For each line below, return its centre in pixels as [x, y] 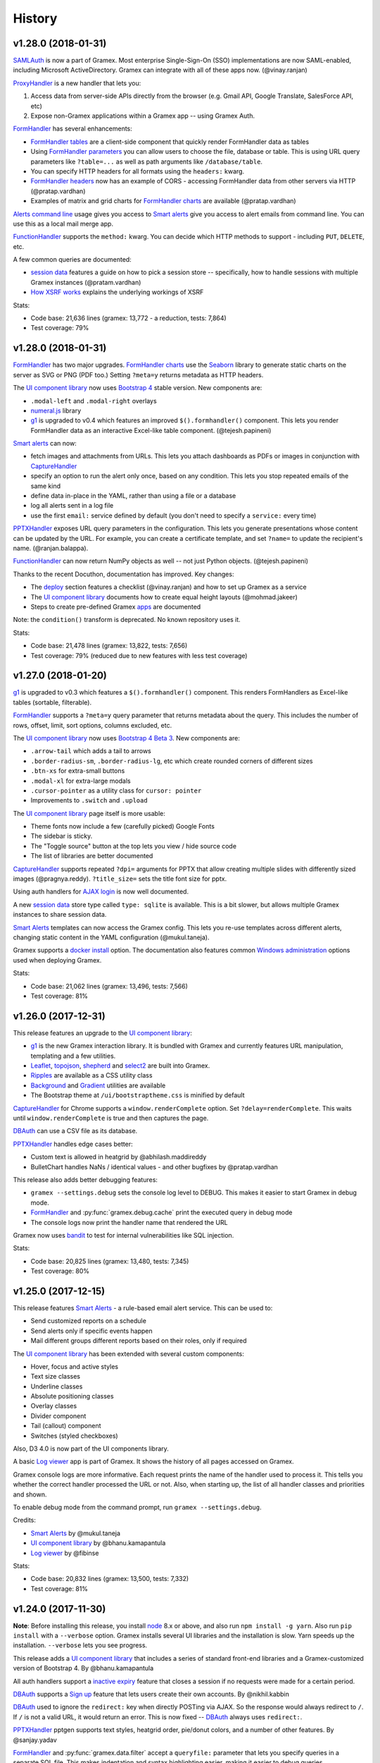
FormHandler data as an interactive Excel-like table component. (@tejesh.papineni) [151, 430]
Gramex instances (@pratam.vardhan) [86, 282]
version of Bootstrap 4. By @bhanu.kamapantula [83, 1669]
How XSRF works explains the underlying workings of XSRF [117, 292]
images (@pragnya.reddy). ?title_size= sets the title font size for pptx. [120, 879]
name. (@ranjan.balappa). [51, 548]
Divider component [58, 1416]
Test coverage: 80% [60, 1271]
